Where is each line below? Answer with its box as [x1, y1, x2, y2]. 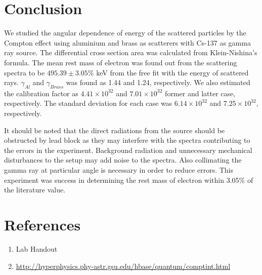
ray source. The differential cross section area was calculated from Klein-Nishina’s [4, 47, 257, 58]
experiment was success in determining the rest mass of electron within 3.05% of [4, 174, 253, 185]
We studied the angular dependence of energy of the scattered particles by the [4, 27, 246, 38]
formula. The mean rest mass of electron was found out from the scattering [4, 57, 237, 67]
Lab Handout [16, 243, 58, 254]
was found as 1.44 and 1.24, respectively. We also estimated [66, 77, 250, 88]
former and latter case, [165, 88, 236, 98]
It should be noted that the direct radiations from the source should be [4, 125, 225, 135]
